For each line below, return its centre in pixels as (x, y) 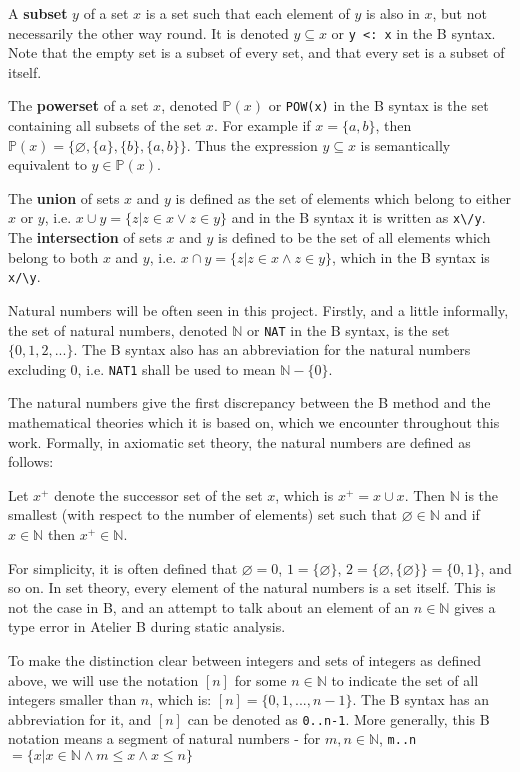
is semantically (405, 144)
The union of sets (64, 197)
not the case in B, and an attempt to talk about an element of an (209, 606)
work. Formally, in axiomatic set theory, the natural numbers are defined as (239, 441)
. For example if (262, 125)
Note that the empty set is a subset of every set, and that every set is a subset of (256, 52)
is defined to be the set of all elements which (354, 237)
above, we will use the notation (103, 679)
